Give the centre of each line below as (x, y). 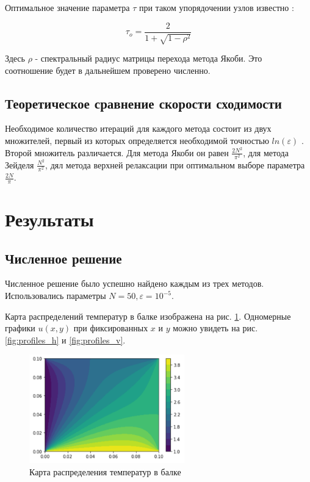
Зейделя (20, 164)
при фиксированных (111, 328)
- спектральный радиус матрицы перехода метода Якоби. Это (149, 58)
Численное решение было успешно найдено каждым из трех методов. (135, 283)
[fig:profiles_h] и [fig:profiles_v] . (65, 340)
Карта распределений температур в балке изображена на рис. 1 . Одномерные (148, 316)
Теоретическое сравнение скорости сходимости (143, 103)
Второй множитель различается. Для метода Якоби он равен (117, 152)
